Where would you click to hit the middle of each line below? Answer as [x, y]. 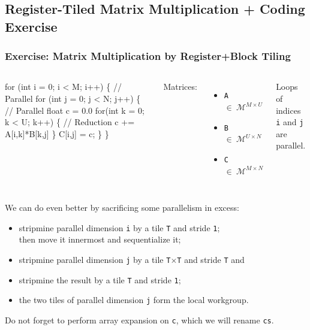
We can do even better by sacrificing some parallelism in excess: [122, 208]
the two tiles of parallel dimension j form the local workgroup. [134, 300]
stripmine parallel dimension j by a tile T [95, 259]
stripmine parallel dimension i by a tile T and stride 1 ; [119, 227]
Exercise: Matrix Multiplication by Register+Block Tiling [148, 56]
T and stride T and [211, 259]
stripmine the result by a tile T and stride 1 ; [100, 279]
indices [288, 110]
